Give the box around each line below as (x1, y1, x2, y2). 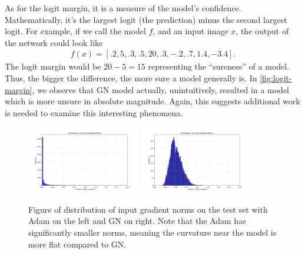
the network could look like (5, 36, 103, 48)
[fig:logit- (260, 72, 292, 84)
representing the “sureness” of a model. (148, 60, 290, 72)
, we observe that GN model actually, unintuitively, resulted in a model (32, 83, 290, 95)
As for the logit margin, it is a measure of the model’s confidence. (5, 2, 241, 14)
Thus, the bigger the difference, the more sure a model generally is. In (5, 72, 257, 84)
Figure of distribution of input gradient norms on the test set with (28, 203, 268, 215)
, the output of (236, 25, 289, 37)
